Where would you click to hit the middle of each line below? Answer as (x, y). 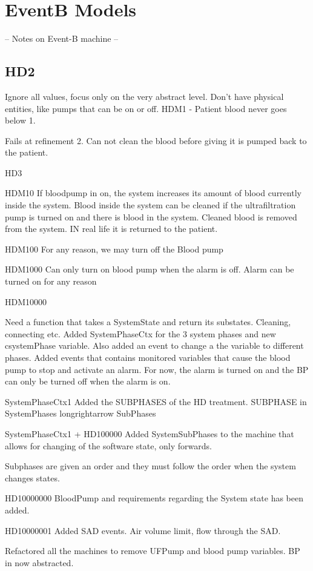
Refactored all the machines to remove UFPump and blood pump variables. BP (153, 551)
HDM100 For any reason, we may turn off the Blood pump (114, 249)
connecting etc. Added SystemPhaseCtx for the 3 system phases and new (140, 333)
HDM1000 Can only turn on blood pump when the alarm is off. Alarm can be (150, 269)
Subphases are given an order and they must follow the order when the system (150, 466)
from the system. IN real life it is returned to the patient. (111, 229)
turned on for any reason (51, 281)
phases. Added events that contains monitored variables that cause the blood (148, 358)
